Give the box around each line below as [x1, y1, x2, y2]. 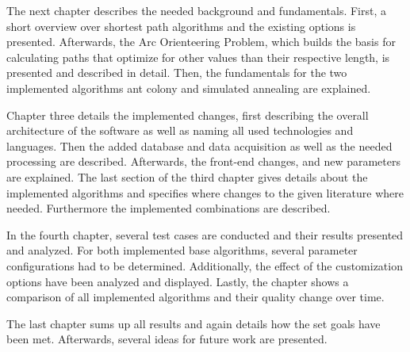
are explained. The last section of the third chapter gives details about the [6, 168, 368, 185]
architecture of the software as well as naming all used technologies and [6, 122, 354, 139]
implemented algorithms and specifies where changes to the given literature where [6, 184, 404, 201]
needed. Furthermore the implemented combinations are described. [6, 200, 331, 216]
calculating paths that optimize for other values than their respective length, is [6, 48, 390, 65]
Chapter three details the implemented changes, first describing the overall [6, 106, 369, 123]
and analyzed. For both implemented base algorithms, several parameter [6, 242, 358, 258]
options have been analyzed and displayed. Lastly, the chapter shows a [6, 273, 349, 289]
